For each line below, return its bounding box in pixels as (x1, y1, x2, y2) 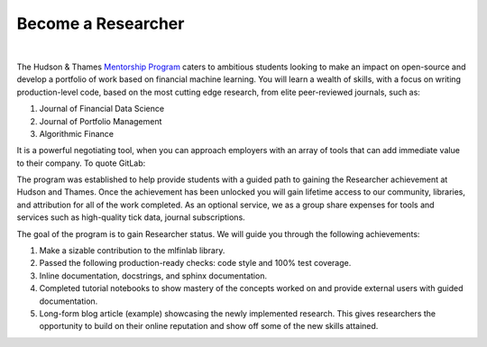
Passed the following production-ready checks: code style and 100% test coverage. (39, 258, 352, 269)
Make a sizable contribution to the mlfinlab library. (39, 245, 225, 256)
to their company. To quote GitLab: (16, 158, 146, 169)
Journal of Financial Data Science (39, 104, 165, 114)
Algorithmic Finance (39, 128, 115, 139)
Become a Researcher (16, 14, 185, 33)
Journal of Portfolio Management (39, 115, 162, 126)
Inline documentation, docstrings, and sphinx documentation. (39, 270, 268, 281)
